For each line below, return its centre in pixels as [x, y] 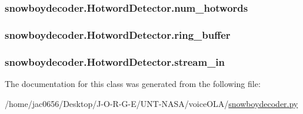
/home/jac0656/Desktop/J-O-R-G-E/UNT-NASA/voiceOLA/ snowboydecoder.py [151, 103]
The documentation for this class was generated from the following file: [133, 83]
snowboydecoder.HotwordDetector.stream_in [115, 61]
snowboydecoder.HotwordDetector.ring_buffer [118, 34]
